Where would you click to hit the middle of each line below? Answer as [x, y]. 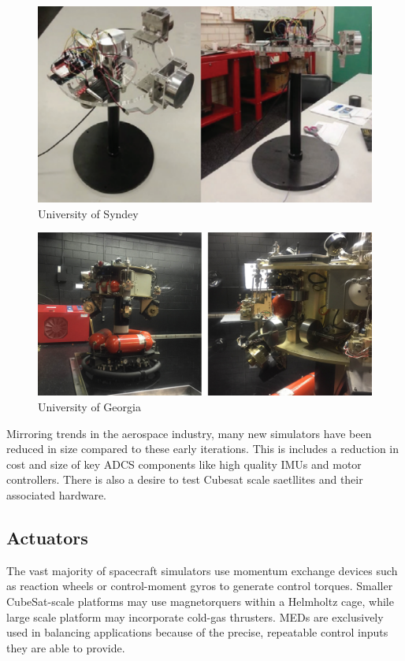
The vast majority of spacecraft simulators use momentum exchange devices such [202, 570]
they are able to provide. [66, 647]
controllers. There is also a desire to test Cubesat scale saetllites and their [185, 479]
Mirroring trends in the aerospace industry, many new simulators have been [189, 433]
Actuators [47, 538]
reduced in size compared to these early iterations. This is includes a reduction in [203, 449]
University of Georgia [89, 407]
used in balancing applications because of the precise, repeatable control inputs [197, 632]
